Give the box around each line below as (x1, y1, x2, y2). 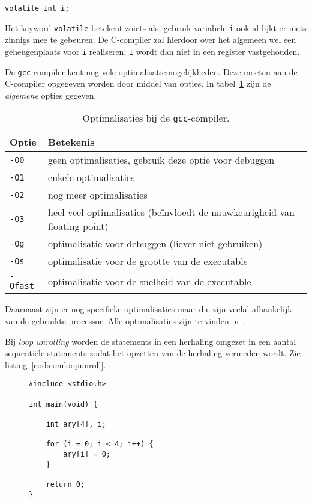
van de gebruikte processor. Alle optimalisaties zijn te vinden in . (5, 315, 246, 327)
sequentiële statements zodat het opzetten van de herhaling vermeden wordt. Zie (5, 347, 301, 359)
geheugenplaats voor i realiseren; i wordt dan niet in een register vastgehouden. (5, 45, 300, 57)
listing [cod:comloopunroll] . (5, 358, 106, 371)
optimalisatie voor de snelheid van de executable (48, 274, 251, 288)
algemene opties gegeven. (5, 88, 97, 101)
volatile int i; (5, 4, 70, 13)
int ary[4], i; (46, 420, 106, 428)
